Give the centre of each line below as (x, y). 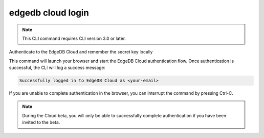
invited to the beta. (41, 122)
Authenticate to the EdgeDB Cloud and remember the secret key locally (81, 52)
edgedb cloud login (49, 13)
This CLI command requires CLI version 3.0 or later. (74, 38)
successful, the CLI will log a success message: (57, 68)
